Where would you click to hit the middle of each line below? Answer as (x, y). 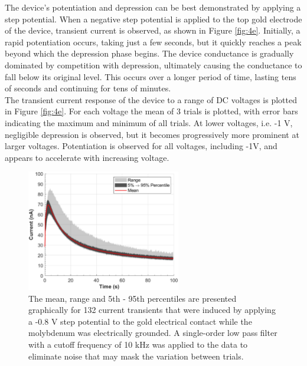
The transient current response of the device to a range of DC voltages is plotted (151, 99)
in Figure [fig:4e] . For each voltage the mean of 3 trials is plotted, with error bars (151, 111)
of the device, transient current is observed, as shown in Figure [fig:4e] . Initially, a (153, 30)
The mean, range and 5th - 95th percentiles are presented (133, 298)
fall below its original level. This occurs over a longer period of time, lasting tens (151, 76)
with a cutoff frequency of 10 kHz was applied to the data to (138, 344)
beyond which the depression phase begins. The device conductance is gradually (149, 53)
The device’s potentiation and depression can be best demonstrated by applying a (153, 7)
